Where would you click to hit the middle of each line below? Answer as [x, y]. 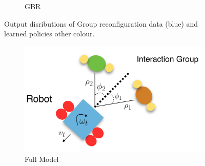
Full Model [42, 159]
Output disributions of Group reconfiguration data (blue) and [101, 23]
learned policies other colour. [49, 34]
